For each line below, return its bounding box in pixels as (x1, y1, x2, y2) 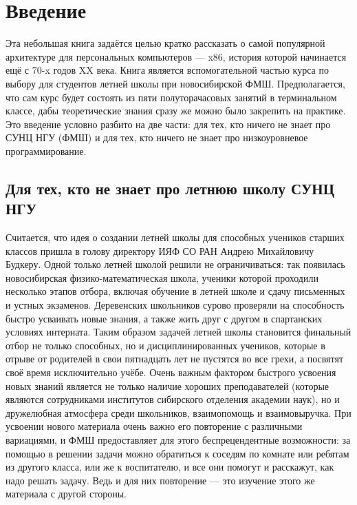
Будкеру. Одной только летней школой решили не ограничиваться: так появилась (6, 257, 345, 271)
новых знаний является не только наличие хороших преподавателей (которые (6, 378, 329, 393)
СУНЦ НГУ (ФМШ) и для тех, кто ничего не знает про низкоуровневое (6, 130, 308, 145)
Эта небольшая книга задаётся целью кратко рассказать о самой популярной (6, 36, 325, 50)
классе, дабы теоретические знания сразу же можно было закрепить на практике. (6, 103, 346, 118)
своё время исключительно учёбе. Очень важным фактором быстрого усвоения (6, 365, 336, 379)
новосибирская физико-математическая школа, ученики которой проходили (6, 270, 318, 285)
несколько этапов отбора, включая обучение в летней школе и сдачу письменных (6, 284, 345, 298)
